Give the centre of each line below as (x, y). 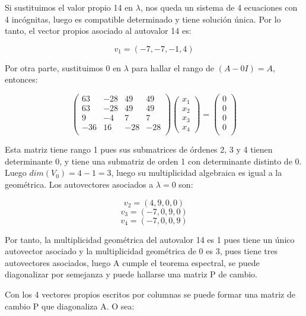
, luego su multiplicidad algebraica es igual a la (197, 173)
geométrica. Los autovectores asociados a (79, 184)
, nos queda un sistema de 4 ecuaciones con (219, 7)
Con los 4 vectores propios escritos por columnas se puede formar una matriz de (150, 294)
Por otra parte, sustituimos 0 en (63, 67)
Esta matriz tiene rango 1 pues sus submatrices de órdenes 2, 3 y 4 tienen (139, 149)
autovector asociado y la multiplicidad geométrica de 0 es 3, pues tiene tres (141, 251)
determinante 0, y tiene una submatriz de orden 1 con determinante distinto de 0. (153, 161)
